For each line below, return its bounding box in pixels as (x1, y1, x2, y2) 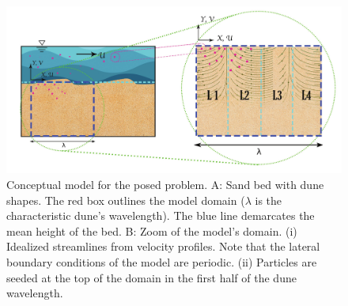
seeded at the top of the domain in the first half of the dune (6, 269, 297, 285)
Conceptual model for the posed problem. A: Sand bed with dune (6, 176, 324, 192)
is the (255, 191, 282, 208)
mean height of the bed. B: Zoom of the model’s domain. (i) (6, 222, 297, 239)
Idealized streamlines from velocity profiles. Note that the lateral (6, 238, 320, 255)
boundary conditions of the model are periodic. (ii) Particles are (6, 253, 317, 270)
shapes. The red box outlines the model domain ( (6, 191, 245, 208)
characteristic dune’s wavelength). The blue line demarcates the (6, 207, 315, 224)
